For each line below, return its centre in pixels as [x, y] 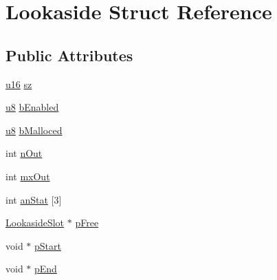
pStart [48, 245]
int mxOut [28, 176]
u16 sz [19, 84]
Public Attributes [69, 55]
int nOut [24, 153]
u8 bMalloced [34, 130]
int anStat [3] [34, 199]
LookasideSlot [35, 223]
